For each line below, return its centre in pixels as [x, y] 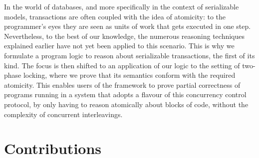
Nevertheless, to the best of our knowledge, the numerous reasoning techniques [125, 36]
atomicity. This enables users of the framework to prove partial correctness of [122, 84]
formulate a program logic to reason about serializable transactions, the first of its [129, 55]
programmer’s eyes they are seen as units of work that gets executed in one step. [128, 26]
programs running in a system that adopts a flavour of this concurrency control [125, 94]
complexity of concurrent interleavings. [63, 114]
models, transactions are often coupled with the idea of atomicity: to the [115, 16]
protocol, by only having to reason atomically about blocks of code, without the [126, 104]
